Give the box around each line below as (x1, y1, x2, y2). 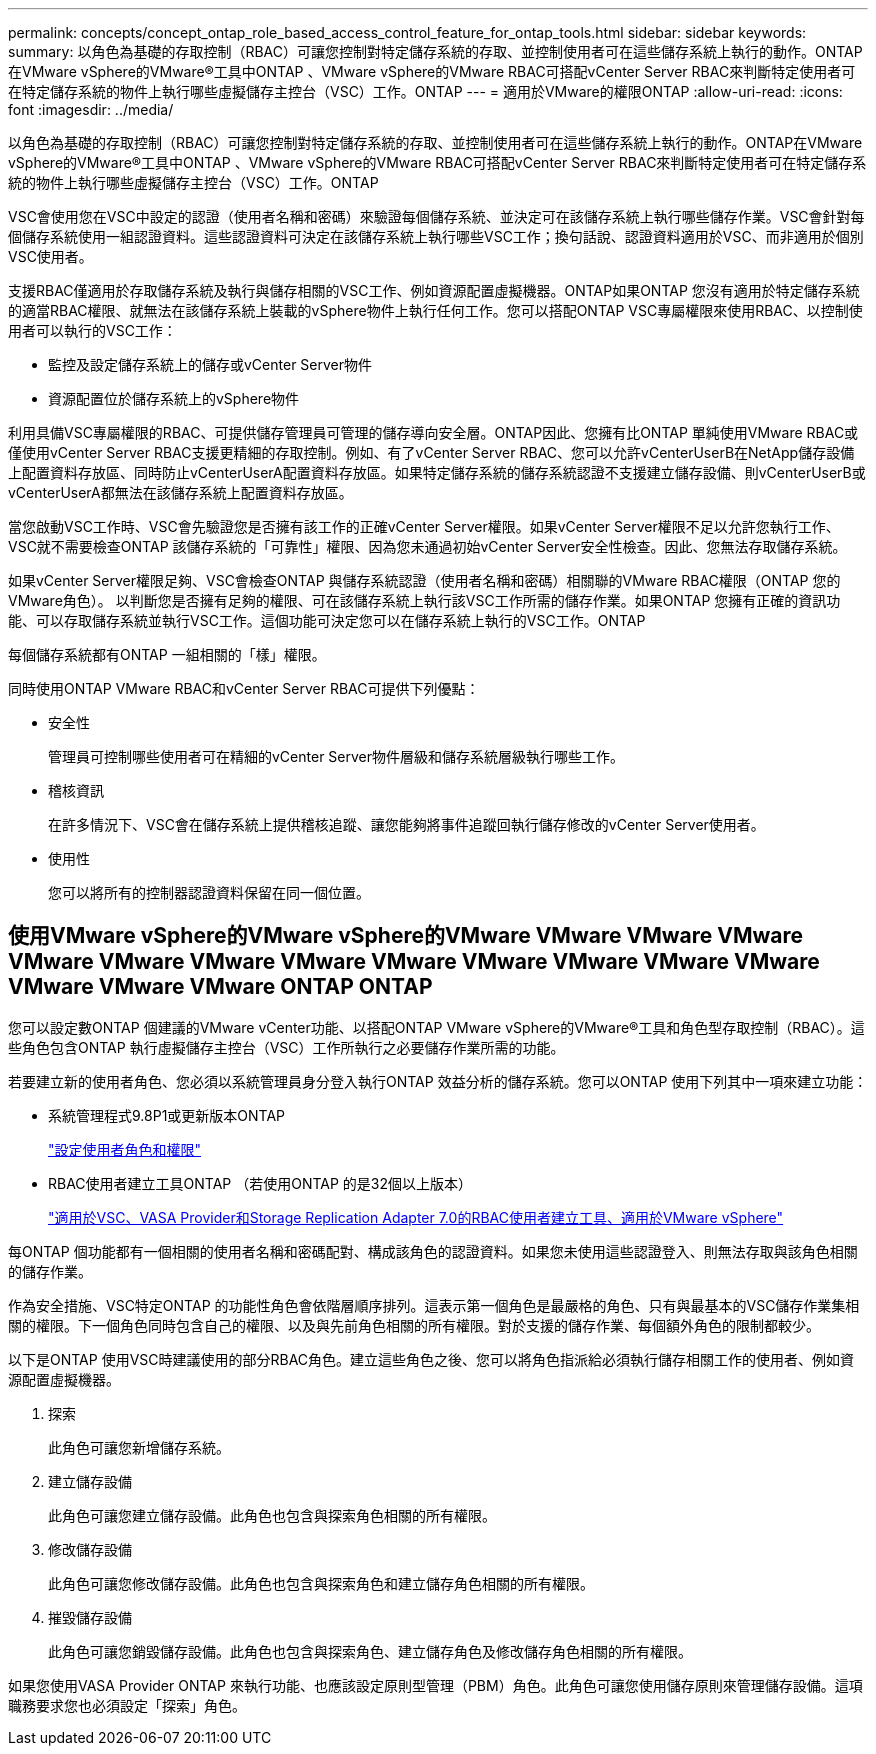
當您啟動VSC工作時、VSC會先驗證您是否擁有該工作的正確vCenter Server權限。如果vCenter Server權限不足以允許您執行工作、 (8, 518, 840, 535)
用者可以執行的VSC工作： (8, 322, 177, 339)
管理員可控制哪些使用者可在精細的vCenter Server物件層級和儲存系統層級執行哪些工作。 (48, 748, 625, 765)
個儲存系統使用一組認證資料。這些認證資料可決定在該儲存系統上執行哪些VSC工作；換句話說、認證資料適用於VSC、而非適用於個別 (8, 228, 864, 245)
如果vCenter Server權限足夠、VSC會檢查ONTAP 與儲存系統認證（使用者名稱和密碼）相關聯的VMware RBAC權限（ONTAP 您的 (8, 572, 841, 589)
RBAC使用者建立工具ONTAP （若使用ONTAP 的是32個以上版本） (48, 1174, 473, 1192)
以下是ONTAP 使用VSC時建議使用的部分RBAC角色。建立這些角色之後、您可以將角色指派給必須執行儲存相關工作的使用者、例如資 (8, 1350, 855, 1368)
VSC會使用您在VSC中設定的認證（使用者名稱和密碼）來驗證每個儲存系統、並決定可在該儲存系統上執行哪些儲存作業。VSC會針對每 (8, 208, 865, 225)
